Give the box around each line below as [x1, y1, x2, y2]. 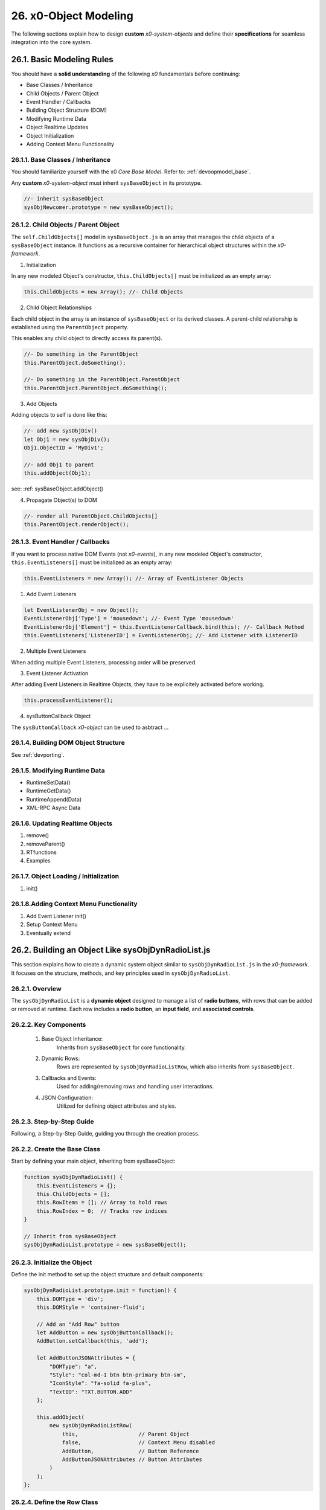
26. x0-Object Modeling [11, 9, 134, 22]
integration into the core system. [11, 38, 92, 45]
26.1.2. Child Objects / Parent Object [11, 220, 120, 229]
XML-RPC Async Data [26, 804, 81, 812]
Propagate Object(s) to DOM [26, 496, 98, 504]
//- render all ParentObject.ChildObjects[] [24, 512, 158, 519]
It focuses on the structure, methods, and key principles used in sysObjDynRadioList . [11, 969, 231, 977]
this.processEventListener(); [24, 697, 113, 704]
